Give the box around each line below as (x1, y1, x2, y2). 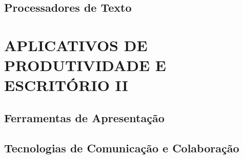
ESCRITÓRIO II (4, 75, 128, 96)
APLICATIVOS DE (4, 34, 148, 55)
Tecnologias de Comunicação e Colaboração (4, 140, 239, 155)
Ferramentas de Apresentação (4, 109, 165, 125)
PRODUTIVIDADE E (4, 55, 166, 76)
